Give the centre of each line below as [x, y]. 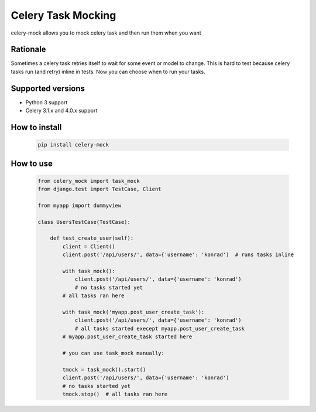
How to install [36, 127]
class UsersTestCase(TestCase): [84, 222]
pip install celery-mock [73, 145]
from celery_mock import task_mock [89, 181]
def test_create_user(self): [92, 238]
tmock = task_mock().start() [104, 370]
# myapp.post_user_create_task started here [127, 337]
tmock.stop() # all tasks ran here [115, 394]
